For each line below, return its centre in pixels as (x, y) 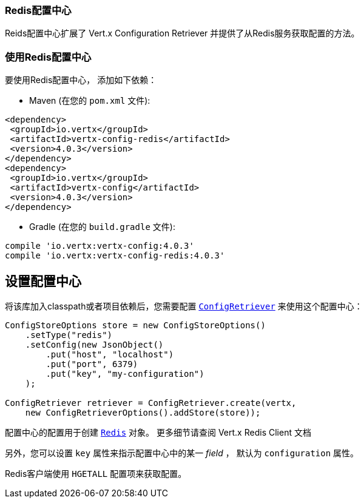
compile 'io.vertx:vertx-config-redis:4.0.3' (115, 256)
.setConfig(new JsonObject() (94, 344)
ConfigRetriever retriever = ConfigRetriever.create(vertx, (151, 403)
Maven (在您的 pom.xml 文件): (90, 101)
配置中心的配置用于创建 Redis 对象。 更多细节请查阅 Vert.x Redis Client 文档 (158, 432)
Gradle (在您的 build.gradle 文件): (102, 227)
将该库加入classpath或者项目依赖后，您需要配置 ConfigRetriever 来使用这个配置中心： (184, 306)
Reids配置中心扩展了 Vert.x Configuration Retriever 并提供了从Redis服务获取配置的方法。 (182, 33)
